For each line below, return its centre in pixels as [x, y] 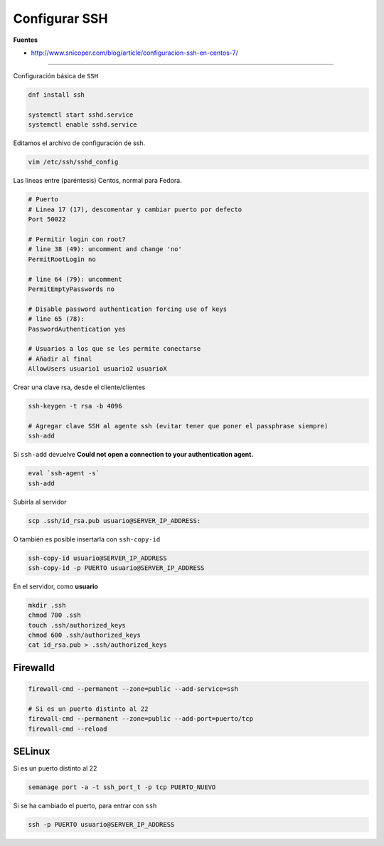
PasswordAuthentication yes [77, 329]
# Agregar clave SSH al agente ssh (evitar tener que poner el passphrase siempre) [178, 426]
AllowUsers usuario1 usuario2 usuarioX [97, 369]
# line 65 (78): [57, 319]
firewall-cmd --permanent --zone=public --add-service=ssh [133, 689]
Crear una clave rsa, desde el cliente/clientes [79, 387]
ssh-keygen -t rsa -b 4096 [75, 406]
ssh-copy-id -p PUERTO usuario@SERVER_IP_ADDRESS [116, 568]
